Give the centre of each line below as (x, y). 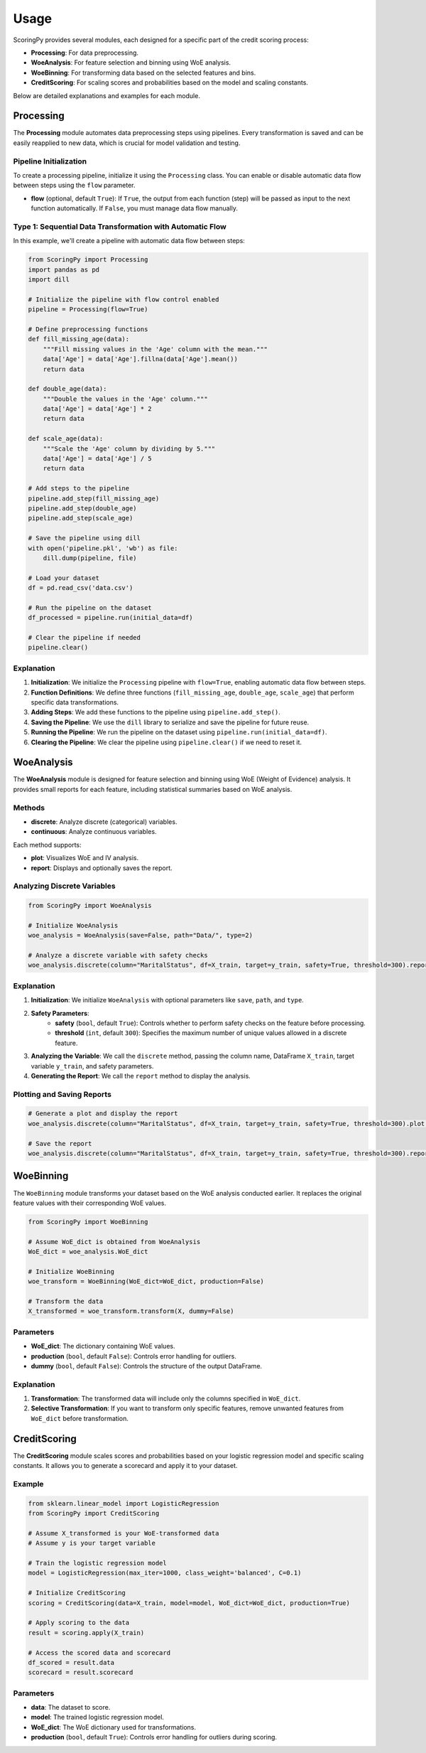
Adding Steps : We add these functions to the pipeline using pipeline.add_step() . (155, 712)
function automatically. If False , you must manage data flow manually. (134, 208)
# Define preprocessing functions (88, 329)
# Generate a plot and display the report (103, 1114)
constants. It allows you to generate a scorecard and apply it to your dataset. (125, 1466)
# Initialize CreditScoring (77, 1593)
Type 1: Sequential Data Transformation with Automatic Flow (120, 226)
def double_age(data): (67, 389)
